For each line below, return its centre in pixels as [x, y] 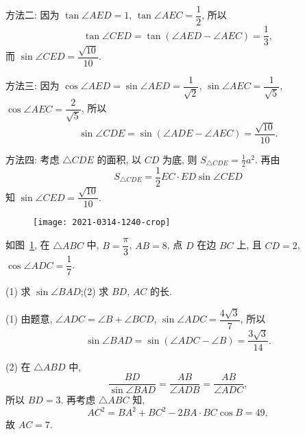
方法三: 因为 [33, 85]
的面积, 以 [119, 159]
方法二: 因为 [33, 15]
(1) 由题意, [29, 319]
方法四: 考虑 [33, 159]
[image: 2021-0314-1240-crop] [102, 223]
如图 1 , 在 [28, 245]
